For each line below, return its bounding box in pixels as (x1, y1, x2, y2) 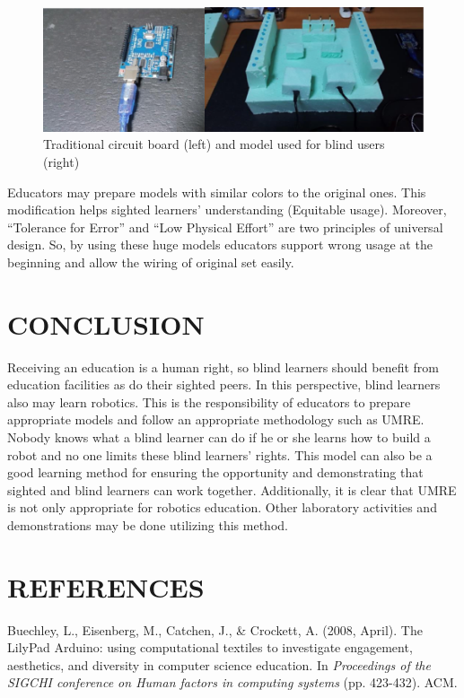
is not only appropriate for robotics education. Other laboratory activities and (7, 498, 437, 517)
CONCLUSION (7, 305, 205, 342)
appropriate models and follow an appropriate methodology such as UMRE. (7, 410, 425, 429)
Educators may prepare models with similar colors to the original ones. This (7, 182, 426, 201)
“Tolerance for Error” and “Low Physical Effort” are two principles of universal (7, 217, 443, 236)
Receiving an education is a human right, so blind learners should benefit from (7, 357, 439, 376)
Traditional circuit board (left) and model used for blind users (43, 135, 385, 153)
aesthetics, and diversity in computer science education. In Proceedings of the (7, 655, 431, 674)
